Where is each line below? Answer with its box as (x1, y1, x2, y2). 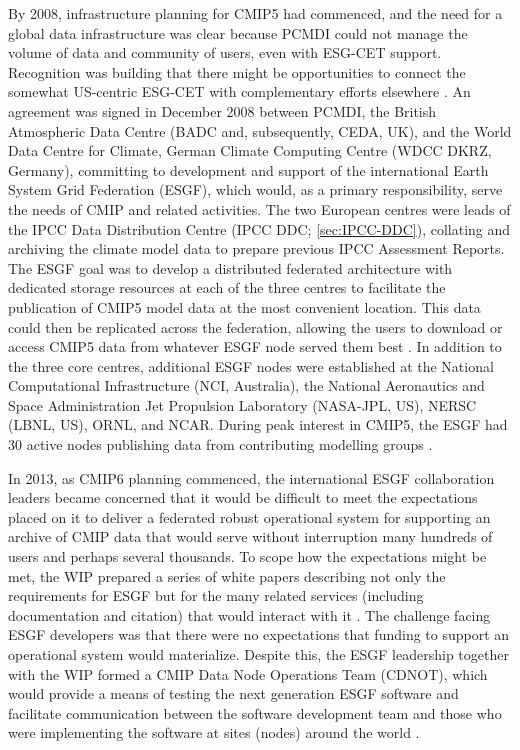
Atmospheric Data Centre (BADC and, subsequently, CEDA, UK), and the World (8, 120, 512, 141)
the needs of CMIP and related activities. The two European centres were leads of (8, 198, 511, 219)
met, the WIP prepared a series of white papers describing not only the (8, 565, 446, 586)
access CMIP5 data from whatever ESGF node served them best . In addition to (8, 336, 502, 357)
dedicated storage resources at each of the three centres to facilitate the (8, 277, 446, 298)
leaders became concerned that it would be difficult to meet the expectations (8, 487, 478, 508)
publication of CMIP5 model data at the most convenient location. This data (8, 296, 481, 317)
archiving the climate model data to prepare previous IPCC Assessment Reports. (8, 238, 505, 259)
